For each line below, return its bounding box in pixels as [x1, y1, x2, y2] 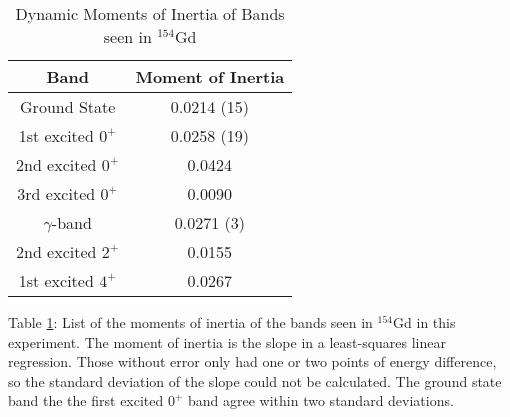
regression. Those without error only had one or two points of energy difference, [8, 351, 497, 372]
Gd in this [393, 312, 456, 332]
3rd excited [17, 182, 96, 205]
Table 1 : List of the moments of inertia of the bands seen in [8, 312, 373, 332]
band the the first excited [8, 390, 164, 411]
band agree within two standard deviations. [188, 390, 454, 411]
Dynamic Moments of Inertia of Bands [15, 2, 285, 25]
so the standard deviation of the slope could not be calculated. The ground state [8, 370, 502, 391]
